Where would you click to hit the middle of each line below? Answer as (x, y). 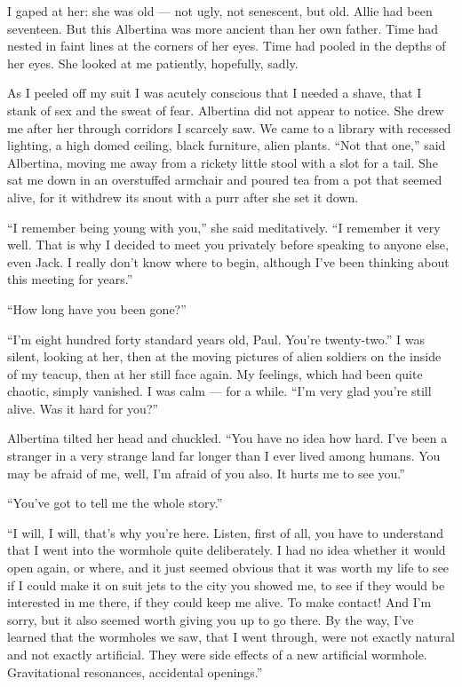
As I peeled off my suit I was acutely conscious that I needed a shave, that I (215, 93)
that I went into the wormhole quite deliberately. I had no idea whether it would (227, 550)
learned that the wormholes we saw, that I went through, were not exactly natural (231, 637)
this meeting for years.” (70, 279)
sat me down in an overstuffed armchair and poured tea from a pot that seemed (225, 180)
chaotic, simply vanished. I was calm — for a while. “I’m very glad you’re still (219, 391)
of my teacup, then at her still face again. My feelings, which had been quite (215, 373)
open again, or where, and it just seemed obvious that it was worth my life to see (228, 568)
